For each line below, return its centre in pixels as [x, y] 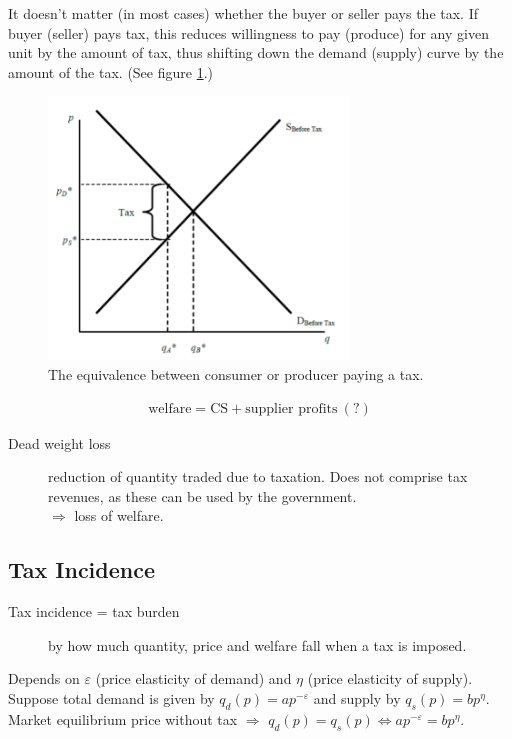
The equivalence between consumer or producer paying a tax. [236, 374]
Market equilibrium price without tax [123, 718]
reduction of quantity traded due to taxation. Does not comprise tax [258, 476]
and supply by [357, 698]
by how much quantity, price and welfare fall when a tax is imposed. [257, 644]
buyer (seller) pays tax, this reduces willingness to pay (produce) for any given [248, 32]
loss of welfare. [119, 515]
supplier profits [291, 408]
